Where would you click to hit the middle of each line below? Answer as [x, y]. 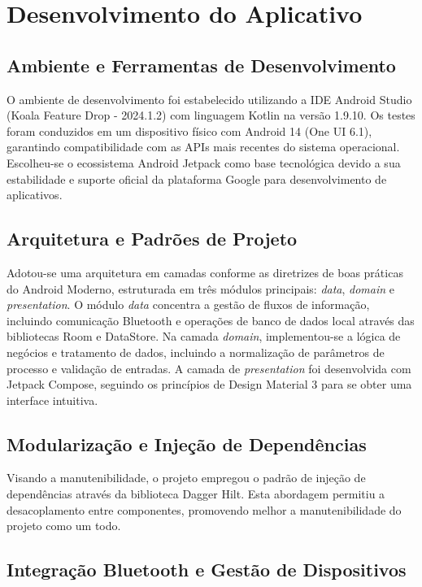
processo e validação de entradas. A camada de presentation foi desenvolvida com [209, 368]
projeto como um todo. [64, 526]
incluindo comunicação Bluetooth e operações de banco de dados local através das [211, 320]
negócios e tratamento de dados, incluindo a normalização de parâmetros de [196, 352]
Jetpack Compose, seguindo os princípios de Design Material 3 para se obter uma [209, 384]
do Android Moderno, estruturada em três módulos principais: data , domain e [201, 288]
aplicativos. [35, 195]
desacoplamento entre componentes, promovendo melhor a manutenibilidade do [204, 509]
